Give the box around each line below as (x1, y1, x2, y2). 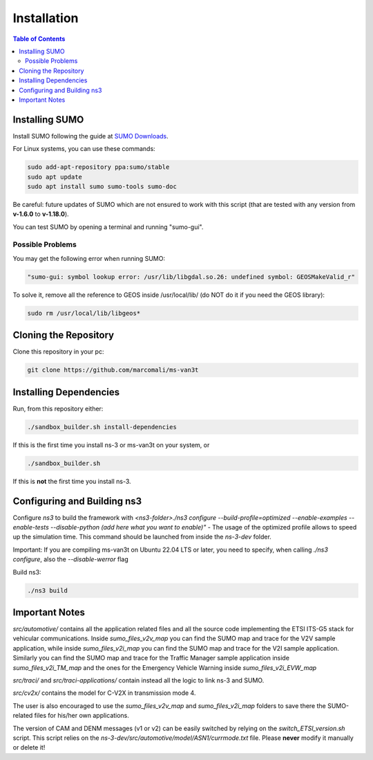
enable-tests (12, 523, 50, 532)
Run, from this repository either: (12, 404, 104, 413)
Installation (12, 10, 79, 26)
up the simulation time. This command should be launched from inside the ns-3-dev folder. (12, 533, 272, 541)
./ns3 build (27, 586, 68, 595)
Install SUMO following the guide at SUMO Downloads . (12, 132, 169, 140)
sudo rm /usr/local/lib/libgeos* (27, 309, 141, 317)
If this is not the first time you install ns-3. (12, 477, 131, 485)
